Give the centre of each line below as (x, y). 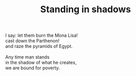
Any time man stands (28, 57)
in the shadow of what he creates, (41, 63)
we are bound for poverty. (33, 68)
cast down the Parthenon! (32, 41)
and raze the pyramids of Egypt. (39, 46)
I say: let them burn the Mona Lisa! (42, 35)
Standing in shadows (86, 9)
